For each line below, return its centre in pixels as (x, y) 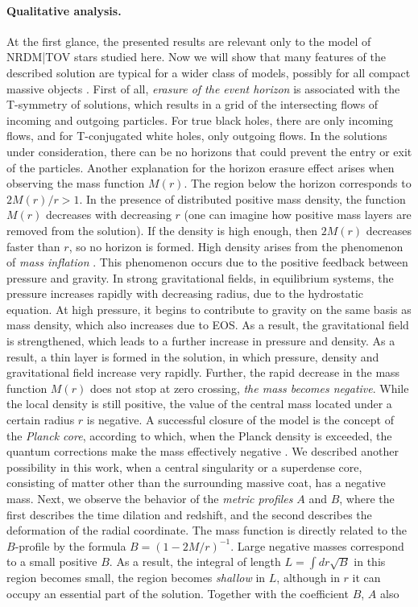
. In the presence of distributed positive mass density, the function (242, 198)
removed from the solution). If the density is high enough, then (162, 230)
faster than (33, 246)
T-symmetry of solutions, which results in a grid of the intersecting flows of (192, 104)
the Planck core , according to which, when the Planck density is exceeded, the (199, 435)
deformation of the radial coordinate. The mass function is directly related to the (207, 530)
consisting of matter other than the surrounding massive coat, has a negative (196, 483)
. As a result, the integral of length (195, 562)
